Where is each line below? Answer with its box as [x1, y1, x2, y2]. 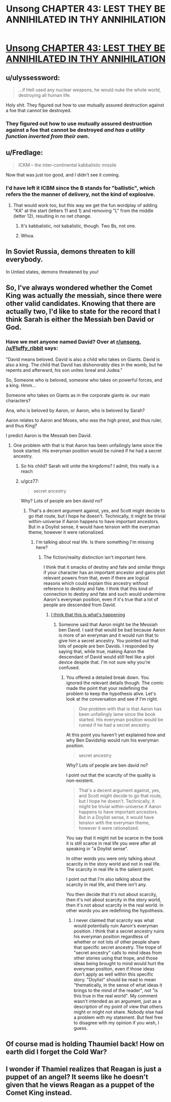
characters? [6, 397, 31, 403]
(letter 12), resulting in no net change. [13, 213, 92, 219]
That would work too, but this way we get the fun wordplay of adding [13, 202, 158, 209]
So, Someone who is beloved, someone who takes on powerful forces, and [6, 376, 163, 383]
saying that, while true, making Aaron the [58, 648, 145, 655]
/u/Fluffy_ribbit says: [6, 345, 58, 352]
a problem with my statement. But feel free [74, 1014, 163, 1020]
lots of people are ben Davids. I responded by [58, 643, 154, 649]
